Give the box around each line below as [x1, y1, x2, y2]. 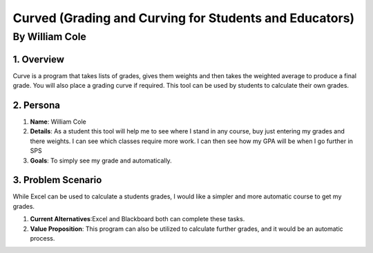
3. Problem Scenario [12, 174, 102, 186]
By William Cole [12, 30, 86, 43]
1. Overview [12, 53, 65, 65]
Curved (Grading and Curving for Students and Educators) [12, 10, 355, 26]
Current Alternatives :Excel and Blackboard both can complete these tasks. [30, 215, 245, 223]
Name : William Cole [30, 118, 86, 126]
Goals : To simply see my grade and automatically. [30, 156, 172, 165]
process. [30, 234, 55, 243]
